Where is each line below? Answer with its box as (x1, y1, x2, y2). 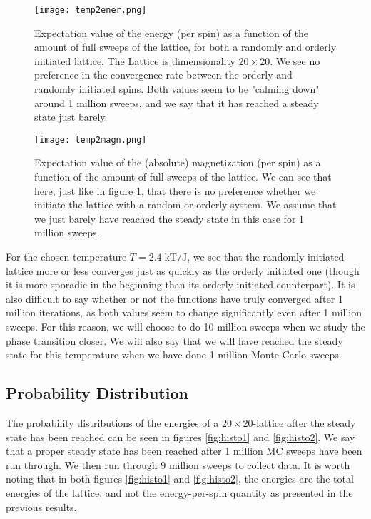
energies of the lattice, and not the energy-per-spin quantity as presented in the (6, 485, 353, 500)
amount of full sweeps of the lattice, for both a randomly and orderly (34, 39, 337, 54)
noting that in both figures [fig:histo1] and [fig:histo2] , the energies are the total (6, 471, 354, 486)
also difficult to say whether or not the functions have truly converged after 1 (6, 291, 343, 306)
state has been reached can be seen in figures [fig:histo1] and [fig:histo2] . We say (6, 429, 355, 444)
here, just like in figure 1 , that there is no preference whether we (34, 183, 316, 198)
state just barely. (34, 109, 108, 124)
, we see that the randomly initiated (187, 249, 345, 264)
